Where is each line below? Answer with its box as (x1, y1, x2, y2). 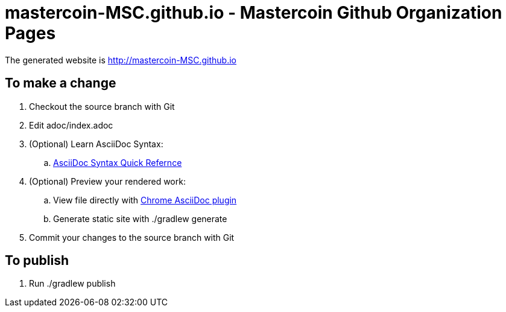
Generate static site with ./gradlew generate (53, 213, 227, 224)
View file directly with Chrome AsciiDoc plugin (53, 194, 237, 205)
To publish (5, 253, 69, 269)
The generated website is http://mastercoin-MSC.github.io (5, 54, 237, 65)
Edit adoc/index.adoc (29, 119, 113, 130)
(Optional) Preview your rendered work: (29, 176, 186, 186)
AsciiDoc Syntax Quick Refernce (53, 157, 182, 168)
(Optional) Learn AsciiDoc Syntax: (29, 138, 163, 149)
